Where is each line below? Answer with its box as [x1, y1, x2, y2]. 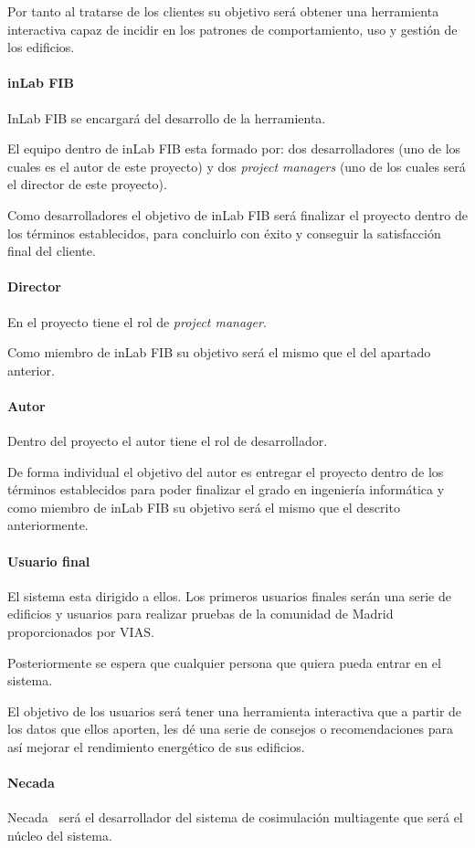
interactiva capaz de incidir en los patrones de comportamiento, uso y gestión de [7, 19, 458, 38]
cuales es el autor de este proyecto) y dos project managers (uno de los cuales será [7, 156, 466, 175]
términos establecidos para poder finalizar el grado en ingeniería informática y [7, 480, 445, 499]
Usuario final [7, 551, 90, 570]
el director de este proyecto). [7, 175, 167, 194]
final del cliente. [7, 241, 96, 260]
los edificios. [7, 37, 75, 57]
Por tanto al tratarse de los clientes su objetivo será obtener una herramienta [7, 2, 439, 20]
